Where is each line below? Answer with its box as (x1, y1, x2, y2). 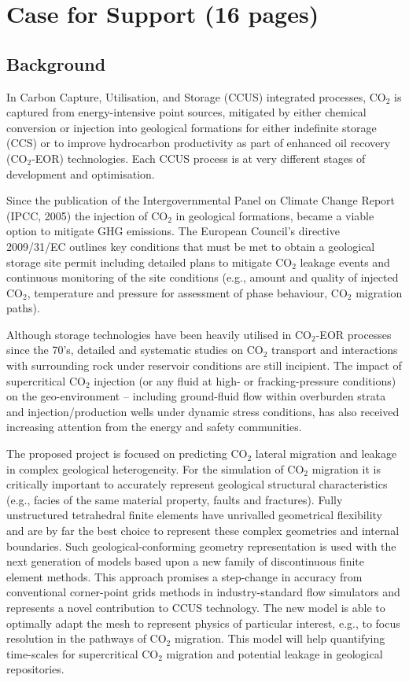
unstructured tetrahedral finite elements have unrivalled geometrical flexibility (6, 507, 382, 523)
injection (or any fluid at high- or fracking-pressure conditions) (94, 372, 396, 389)
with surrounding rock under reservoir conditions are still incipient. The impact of (6, 357, 402, 374)
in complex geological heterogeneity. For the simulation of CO (6, 460, 304, 477)
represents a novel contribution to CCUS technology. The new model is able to (6, 599, 385, 615)
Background (6, 51, 106, 76)
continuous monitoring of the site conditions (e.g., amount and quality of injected (6, 269, 399, 286)
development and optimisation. (6, 165, 155, 182)
